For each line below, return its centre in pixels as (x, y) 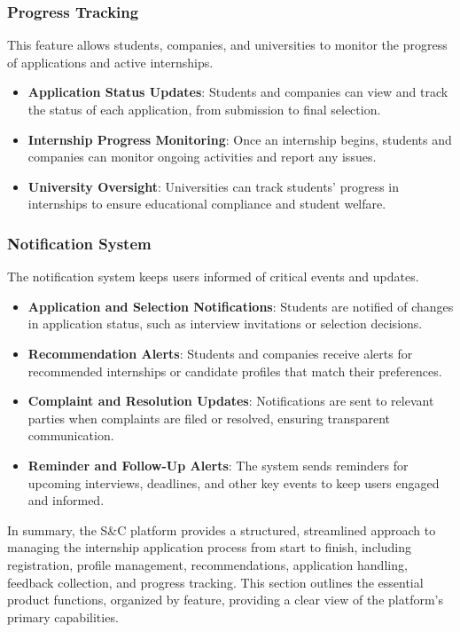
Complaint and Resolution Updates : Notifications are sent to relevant (231, 401)
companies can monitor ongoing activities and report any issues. (202, 157)
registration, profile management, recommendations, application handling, (207, 564)
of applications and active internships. (110, 62)
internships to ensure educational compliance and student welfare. (207, 204)
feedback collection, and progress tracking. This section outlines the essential (215, 582)
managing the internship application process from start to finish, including (209, 547)
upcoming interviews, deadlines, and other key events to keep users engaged (234, 482)
